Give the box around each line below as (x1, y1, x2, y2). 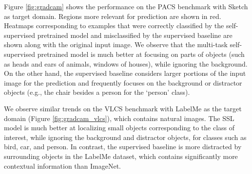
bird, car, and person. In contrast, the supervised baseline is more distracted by (4, 141, 242, 152)
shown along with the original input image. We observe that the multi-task (4, 39, 228, 50)
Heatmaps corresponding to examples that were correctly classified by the (4, 20, 224, 31)
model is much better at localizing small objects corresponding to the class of (4, 122, 235, 133)
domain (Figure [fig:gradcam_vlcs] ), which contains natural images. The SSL (4, 113, 234, 123)
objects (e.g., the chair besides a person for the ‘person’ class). (4, 87, 190, 97)
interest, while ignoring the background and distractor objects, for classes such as (4, 132, 247, 142)
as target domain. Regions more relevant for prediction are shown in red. (4, 11, 221, 21)
